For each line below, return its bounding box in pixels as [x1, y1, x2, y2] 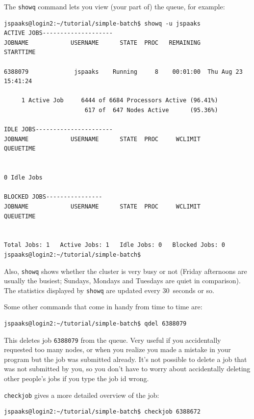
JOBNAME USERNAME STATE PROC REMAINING [4, 39, 201, 46]
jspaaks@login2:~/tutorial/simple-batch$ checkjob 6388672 [4, 408, 201, 416]
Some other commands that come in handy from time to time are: [4, 301, 203, 312]
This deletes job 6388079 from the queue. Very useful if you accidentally [4, 334, 221, 345]
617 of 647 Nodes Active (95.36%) [84, 107, 218, 114]
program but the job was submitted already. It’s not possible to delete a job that [4, 354, 247, 364]
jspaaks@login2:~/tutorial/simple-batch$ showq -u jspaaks [4, 20, 201, 27]
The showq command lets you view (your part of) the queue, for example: [4, 1, 225, 11]
